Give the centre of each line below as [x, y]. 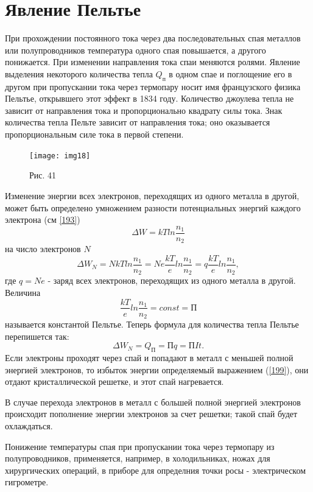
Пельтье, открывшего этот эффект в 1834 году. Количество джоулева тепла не [149, 98]
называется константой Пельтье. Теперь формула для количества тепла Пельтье [152, 324]
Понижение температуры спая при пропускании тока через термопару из [140, 446]
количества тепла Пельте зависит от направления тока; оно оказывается [138, 122]
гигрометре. [27, 482]
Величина [23, 292]
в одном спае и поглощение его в [230, 73]
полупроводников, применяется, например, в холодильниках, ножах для [138, 458]
